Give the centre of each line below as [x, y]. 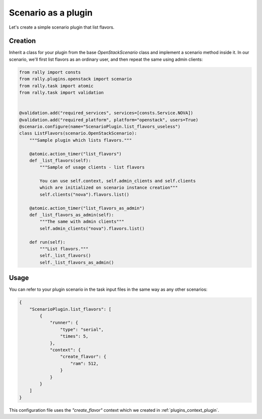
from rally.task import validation [61, 92]
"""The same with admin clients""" [82, 222]
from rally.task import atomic [57, 86]
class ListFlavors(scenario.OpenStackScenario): [78, 133]
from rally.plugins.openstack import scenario [75, 79]
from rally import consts [50, 72]
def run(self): [47, 242]
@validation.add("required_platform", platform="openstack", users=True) [109, 120]
